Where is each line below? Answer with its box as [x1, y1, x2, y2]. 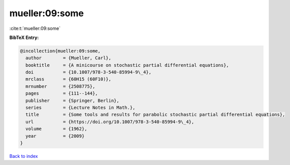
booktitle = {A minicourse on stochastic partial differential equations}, [25, 62, 230, 68]
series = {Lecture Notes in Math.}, [25, 105, 136, 111]
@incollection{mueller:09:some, [20, 48, 101, 54]
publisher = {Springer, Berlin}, [25, 98, 119, 103]
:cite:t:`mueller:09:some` [9, 25, 61, 31]
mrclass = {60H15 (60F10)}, [25, 76, 112, 82]
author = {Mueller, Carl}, [25, 55, 112, 61]
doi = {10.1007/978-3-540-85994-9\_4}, [25, 69, 152, 75]
